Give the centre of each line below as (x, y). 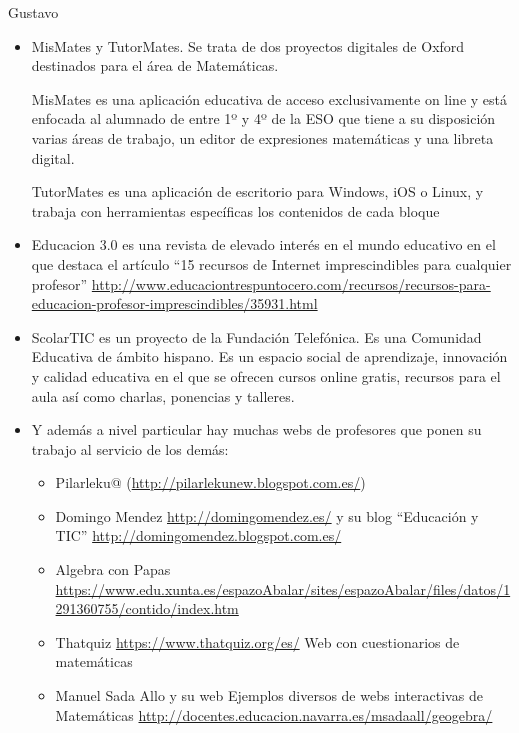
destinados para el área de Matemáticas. (155, 65)
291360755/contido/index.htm (147, 608)
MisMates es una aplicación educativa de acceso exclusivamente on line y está (269, 98)
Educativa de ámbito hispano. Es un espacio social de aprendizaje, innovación (269, 356)
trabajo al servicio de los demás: (130, 448)
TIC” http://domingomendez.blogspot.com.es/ (198, 535)
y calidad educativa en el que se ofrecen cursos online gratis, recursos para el (266, 375)
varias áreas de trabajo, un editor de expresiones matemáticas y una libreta (262, 137)
